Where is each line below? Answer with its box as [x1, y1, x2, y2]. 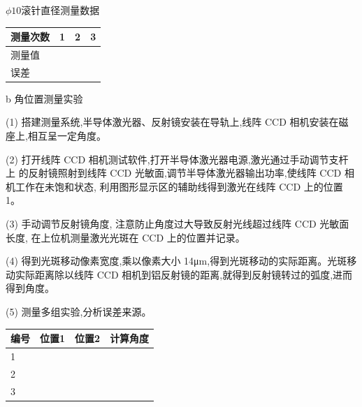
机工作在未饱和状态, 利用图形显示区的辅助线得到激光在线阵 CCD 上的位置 [6, 179, 343, 193]
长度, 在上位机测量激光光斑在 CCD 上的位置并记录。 [6, 230, 245, 244]
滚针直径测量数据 [21, 3, 100, 17]
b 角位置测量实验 [6, 91, 83, 105]
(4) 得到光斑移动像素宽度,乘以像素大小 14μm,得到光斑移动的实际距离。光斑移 [6, 253, 357, 268]
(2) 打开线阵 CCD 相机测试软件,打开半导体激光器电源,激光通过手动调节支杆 [6, 151, 349, 166]
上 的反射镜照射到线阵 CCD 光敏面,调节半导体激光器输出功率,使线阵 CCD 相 [6, 165, 354, 180]
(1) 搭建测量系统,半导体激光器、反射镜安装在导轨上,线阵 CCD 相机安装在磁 [6, 114, 349, 129]
